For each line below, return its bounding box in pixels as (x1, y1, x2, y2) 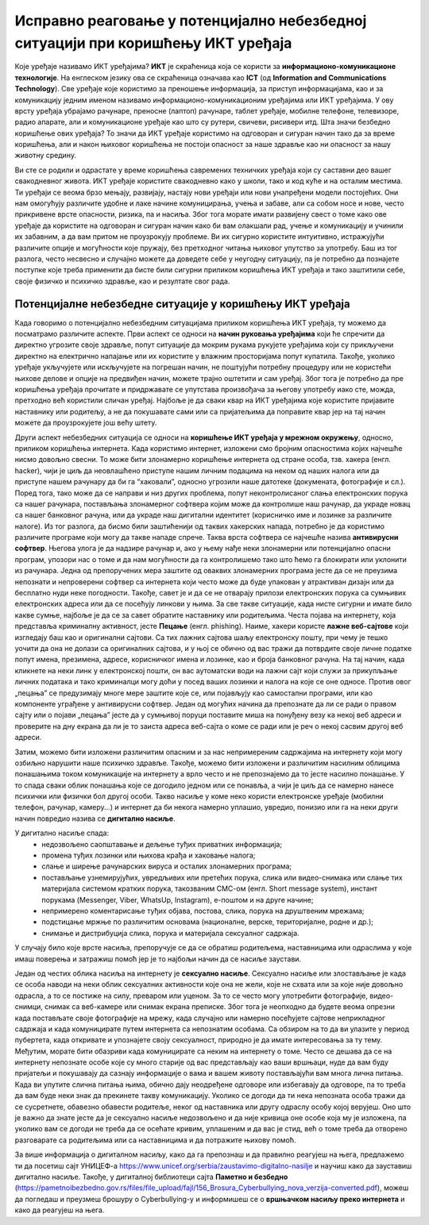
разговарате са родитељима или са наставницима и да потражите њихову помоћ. (14, 1135, 297, 1145)
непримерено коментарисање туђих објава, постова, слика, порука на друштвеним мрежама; (41, 906, 365, 915)
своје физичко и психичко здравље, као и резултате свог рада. (14, 276, 230, 286)
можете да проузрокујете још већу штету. (14, 418, 157, 428)
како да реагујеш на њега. (14, 1205, 105, 1215)
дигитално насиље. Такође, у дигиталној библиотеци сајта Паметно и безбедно (14, 1172, 288, 1181)
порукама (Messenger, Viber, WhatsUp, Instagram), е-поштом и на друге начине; (41, 895, 314, 904)
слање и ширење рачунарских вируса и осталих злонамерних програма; (41, 861, 292, 871)
